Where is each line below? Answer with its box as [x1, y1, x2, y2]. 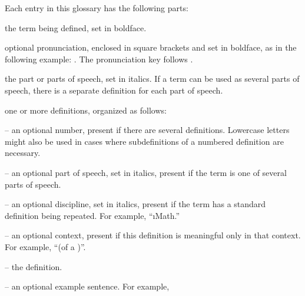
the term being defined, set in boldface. [5, 21, 147, 34]
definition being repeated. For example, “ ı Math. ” [5, 209, 180, 221]
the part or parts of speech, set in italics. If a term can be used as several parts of [5, 72, 300, 85]
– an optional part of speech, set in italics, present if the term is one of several [5, 166, 287, 178]
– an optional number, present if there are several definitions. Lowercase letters [5, 124, 290, 136]
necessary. [5, 147, 41, 159]
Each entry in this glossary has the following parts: [5, 2, 188, 14]
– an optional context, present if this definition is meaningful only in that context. [5, 229, 301, 241]
